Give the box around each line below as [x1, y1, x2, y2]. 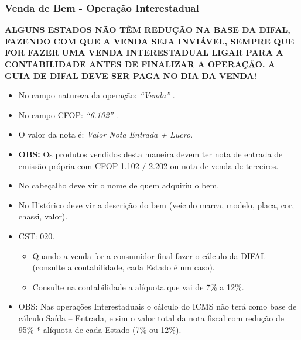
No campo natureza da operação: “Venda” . [18, 89, 175, 101]
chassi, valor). [18, 210, 68, 222]
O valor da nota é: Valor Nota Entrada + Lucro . [18, 128, 193, 140]
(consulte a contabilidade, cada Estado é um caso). [32, 261, 215, 273]
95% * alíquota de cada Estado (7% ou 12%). [18, 323, 182, 335]
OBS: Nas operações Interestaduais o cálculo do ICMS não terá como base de [18, 300, 297, 312]
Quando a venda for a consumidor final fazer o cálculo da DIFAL [32, 249, 266, 262]
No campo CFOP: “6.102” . [18, 108, 118, 121]
